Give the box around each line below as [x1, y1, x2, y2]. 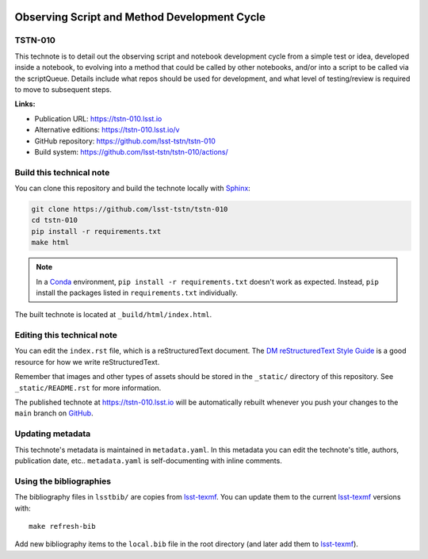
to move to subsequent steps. [14, 84, 113, 94]
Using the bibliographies [14, 476, 111, 487]
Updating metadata [14, 428, 91, 439]
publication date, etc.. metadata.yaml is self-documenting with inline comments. [14, 456, 283, 465]
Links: [14, 99, 36, 109]
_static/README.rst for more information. [14, 383, 162, 392]
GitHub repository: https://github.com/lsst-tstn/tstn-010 [34, 136, 216, 146]
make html [31, 238, 70, 247]
